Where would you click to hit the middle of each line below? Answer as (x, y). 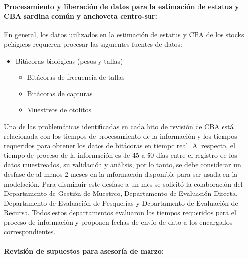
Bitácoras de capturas (60, 93)
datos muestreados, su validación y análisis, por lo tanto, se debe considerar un (123, 164)
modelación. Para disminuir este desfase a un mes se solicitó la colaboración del (123, 183)
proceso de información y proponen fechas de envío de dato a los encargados (118, 222)
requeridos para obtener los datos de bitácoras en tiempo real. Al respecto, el (120, 145)
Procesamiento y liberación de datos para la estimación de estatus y (122, 6)
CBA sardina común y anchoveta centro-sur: (81, 16)
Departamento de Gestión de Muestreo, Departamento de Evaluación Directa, (121, 193)
